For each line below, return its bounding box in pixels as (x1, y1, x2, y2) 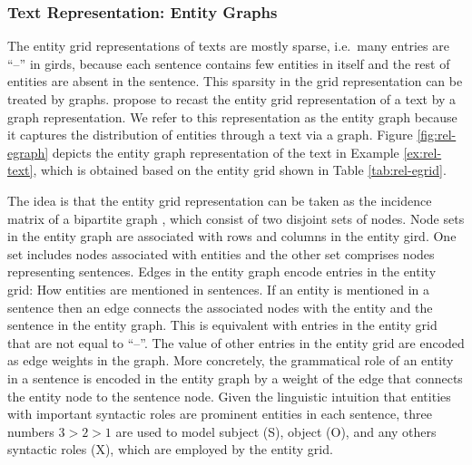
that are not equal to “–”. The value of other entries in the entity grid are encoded (7, 333, 465, 352)
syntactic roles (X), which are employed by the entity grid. (7, 440, 333, 459)
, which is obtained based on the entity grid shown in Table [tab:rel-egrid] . (33, 160, 447, 179)
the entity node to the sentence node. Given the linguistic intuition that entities (7, 386, 451, 405)
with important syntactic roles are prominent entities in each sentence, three (7, 404, 432, 423)
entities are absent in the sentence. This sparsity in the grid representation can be (7, 72, 463, 91)
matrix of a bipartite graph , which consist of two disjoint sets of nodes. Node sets (7, 208, 465, 228)
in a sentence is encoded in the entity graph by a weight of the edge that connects (7, 368, 463, 387)
